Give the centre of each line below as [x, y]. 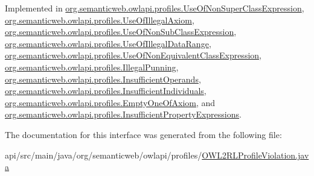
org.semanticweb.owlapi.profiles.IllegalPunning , [92, 67]
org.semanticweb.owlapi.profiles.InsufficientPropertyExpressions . [123, 114]
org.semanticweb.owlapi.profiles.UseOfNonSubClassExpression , [121, 32]
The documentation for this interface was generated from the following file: [143, 134]
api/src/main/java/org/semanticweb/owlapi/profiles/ [104, 155]
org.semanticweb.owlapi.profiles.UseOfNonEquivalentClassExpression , [133, 55]
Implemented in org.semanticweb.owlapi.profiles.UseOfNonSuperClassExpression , [155, 8]
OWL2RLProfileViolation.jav [255, 155]
